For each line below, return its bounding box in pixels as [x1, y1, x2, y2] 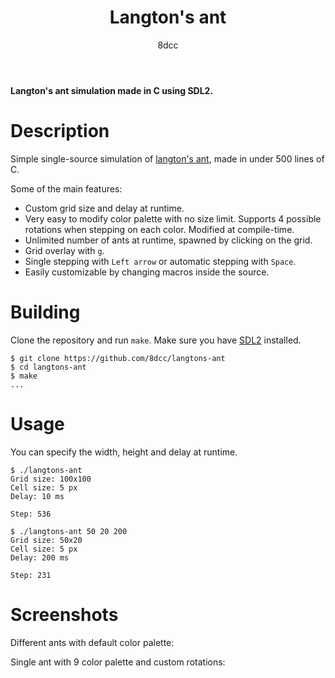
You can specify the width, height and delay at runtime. [10, 446, 238, 458]
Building [10, 301, 81, 324]
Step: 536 [10, 509, 52, 519]
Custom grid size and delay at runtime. [24, 202, 185, 214]
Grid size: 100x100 [10, 474, 92, 484]
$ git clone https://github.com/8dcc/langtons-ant [10, 353, 226, 363]
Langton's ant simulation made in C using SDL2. [10, 84, 214, 96]
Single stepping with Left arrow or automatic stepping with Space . [24, 255, 297, 267]
